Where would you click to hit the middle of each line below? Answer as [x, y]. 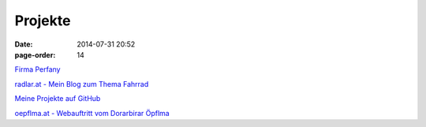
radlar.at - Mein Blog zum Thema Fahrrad [82, 84]
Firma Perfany [37, 69]
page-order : [35, 54]
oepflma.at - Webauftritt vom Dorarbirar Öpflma [92, 113]
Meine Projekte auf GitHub [58, 99]
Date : [24, 44]
